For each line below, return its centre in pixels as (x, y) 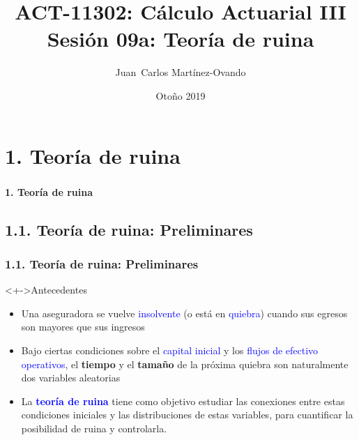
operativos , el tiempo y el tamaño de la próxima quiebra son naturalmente (185, 364)
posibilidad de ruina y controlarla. (94, 428)
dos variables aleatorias (71, 378)
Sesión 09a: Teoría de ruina (181, 39)
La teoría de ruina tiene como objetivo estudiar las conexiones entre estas (183, 401)
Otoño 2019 (181, 95)
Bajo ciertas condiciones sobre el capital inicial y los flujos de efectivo (170, 350)
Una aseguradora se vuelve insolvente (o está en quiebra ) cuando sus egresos (184, 313)
